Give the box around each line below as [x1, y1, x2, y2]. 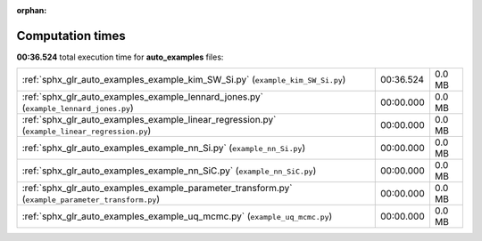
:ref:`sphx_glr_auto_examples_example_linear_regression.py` [21, 114, 277, 126]
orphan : [16, 5, 47, 15]
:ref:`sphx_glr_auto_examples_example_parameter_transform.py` [21, 182, 294, 195]
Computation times [16, 28, 126, 44]
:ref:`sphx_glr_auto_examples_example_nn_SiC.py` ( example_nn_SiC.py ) [21, 165, 317, 177]
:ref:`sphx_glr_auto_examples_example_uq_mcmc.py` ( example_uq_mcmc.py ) [21, 210, 333, 222]
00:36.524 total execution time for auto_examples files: [16, 52, 224, 62]
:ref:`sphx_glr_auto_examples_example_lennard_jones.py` [21, 91, 263, 103]
